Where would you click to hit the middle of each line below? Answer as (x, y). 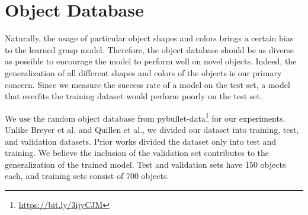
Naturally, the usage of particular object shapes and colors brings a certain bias (149, 38)
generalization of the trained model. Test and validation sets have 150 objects (145, 164)
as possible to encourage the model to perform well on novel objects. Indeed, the (151, 61)
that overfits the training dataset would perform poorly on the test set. (134, 96)
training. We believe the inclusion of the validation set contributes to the (137, 153)
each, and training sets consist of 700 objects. (87, 176)
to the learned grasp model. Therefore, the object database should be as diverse (149, 49)
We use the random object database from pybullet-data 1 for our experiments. (145, 117)
